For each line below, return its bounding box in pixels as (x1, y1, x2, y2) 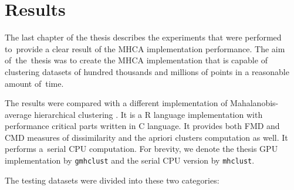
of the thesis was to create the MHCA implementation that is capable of (5, 54, 268, 66)
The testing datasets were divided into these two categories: (5, 174, 219, 186)
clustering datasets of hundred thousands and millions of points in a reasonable (5, 65, 289, 77)
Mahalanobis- (230, 97, 279, 109)
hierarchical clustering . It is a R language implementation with (34, 108, 263, 120)
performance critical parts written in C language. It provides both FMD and (5, 120, 280, 132)
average (5, 108, 32, 120)
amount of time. (5, 77, 64, 89)
